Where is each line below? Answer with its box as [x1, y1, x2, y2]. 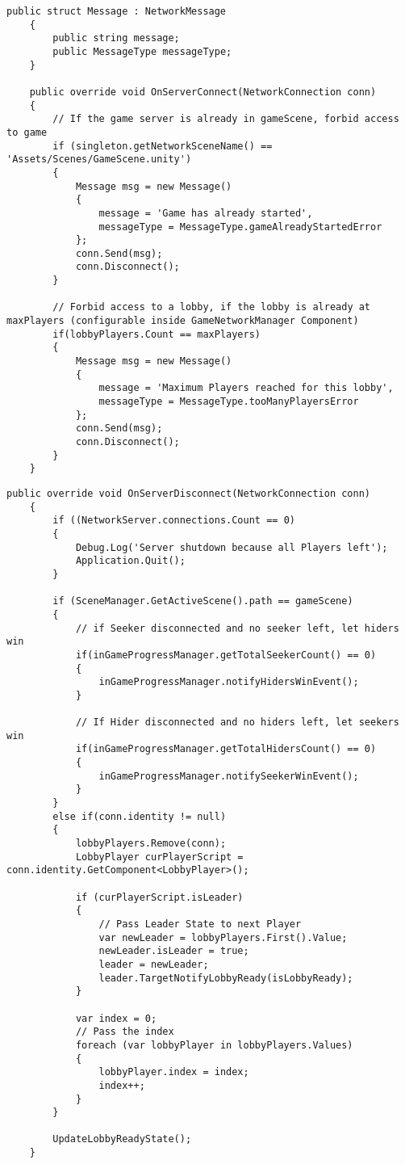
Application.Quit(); [75, 555, 186, 567]
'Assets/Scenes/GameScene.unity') [6, 153, 192, 166]
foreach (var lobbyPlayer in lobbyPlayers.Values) [75, 1039, 353, 1051]
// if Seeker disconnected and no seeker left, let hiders [75, 622, 399, 634]
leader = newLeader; [98, 958, 209, 970]
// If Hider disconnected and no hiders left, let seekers [75, 716, 399, 729]
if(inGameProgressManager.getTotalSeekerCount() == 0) [75, 649, 377, 661]
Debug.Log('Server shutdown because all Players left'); [75, 541, 388, 553]
